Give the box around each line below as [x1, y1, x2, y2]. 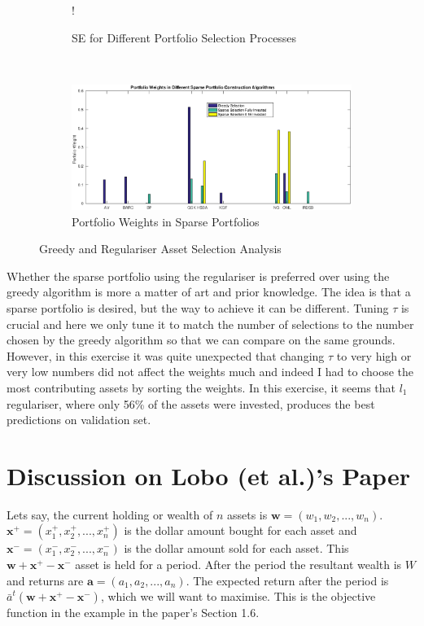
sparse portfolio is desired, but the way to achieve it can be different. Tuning [7, 299, 389, 316]
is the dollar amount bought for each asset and [124, 522, 357, 539]
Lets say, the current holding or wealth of [7, 506, 213, 523]
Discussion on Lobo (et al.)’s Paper [7, 458, 410, 492]
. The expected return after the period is [186, 571, 389, 589]
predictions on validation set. [7, 411, 151, 428]
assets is [226, 506, 268, 523]
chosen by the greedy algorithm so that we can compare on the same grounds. [7, 331, 396, 348]
